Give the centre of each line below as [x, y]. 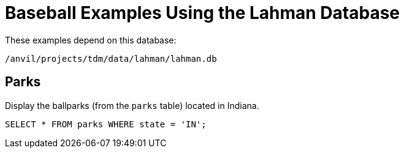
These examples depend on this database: [91, 40]
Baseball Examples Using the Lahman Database [202, 13]
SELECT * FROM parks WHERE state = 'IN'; [106, 124]
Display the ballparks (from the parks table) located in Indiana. [132, 105]
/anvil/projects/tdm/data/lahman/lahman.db [111, 58]
